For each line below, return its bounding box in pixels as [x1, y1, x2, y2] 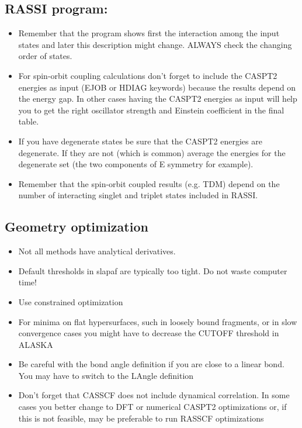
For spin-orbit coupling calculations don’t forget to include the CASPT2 [18, 69, 277, 81]
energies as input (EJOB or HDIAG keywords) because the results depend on [18, 81, 296, 93]
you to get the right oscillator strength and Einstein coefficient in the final [18, 103, 284, 116]
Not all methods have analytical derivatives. [18, 245, 176, 257]
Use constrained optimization [18, 295, 123, 308]
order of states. [18, 50, 72, 62]
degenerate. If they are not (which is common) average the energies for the [18, 146, 286, 158]
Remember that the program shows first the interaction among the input [18, 27, 280, 39]
